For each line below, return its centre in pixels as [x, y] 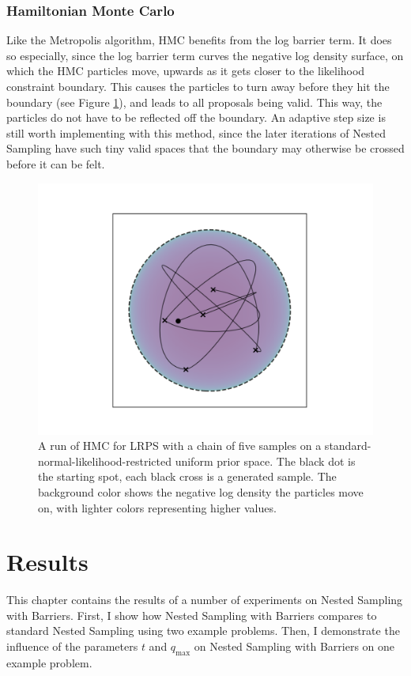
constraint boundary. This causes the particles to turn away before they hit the [198, 86]
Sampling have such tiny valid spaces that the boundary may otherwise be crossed [205, 148]
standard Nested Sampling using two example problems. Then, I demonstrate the [203, 631]
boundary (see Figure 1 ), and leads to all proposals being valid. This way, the [194, 102]
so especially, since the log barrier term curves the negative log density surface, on [205, 55]
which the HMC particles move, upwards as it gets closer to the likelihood [186, 71]
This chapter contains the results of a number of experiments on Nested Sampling [205, 600]
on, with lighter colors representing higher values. [157, 507]
